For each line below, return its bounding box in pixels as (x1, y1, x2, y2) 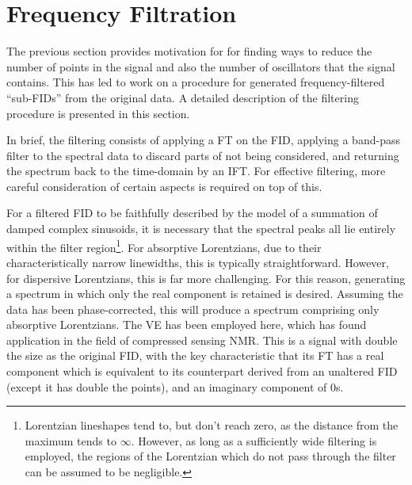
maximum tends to (25, 432, 116, 449)
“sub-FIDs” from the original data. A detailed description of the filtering (6, 89, 359, 105)
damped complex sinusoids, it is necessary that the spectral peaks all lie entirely (6, 220, 396, 237)
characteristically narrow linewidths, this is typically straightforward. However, (6, 254, 389, 270)
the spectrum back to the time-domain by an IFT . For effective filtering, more (6, 162, 386, 179)
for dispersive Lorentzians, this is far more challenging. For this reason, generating (6, 269, 406, 286)
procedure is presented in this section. (6, 105, 190, 121)
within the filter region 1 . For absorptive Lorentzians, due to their (6, 236, 322, 255)
